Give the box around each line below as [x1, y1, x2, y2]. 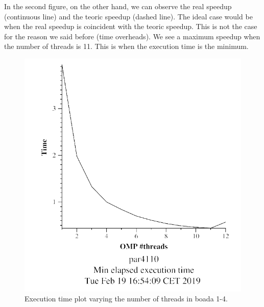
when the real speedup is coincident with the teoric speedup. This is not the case [4, 21, 257, 32]
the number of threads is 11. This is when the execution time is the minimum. [4, 41, 249, 52]
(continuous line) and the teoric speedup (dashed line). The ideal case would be [4, 11, 253, 21]
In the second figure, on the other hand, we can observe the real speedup [4, 1, 232, 11]
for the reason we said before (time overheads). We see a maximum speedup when [4, 31, 260, 41]
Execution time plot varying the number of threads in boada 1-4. [25, 293, 228, 304]
